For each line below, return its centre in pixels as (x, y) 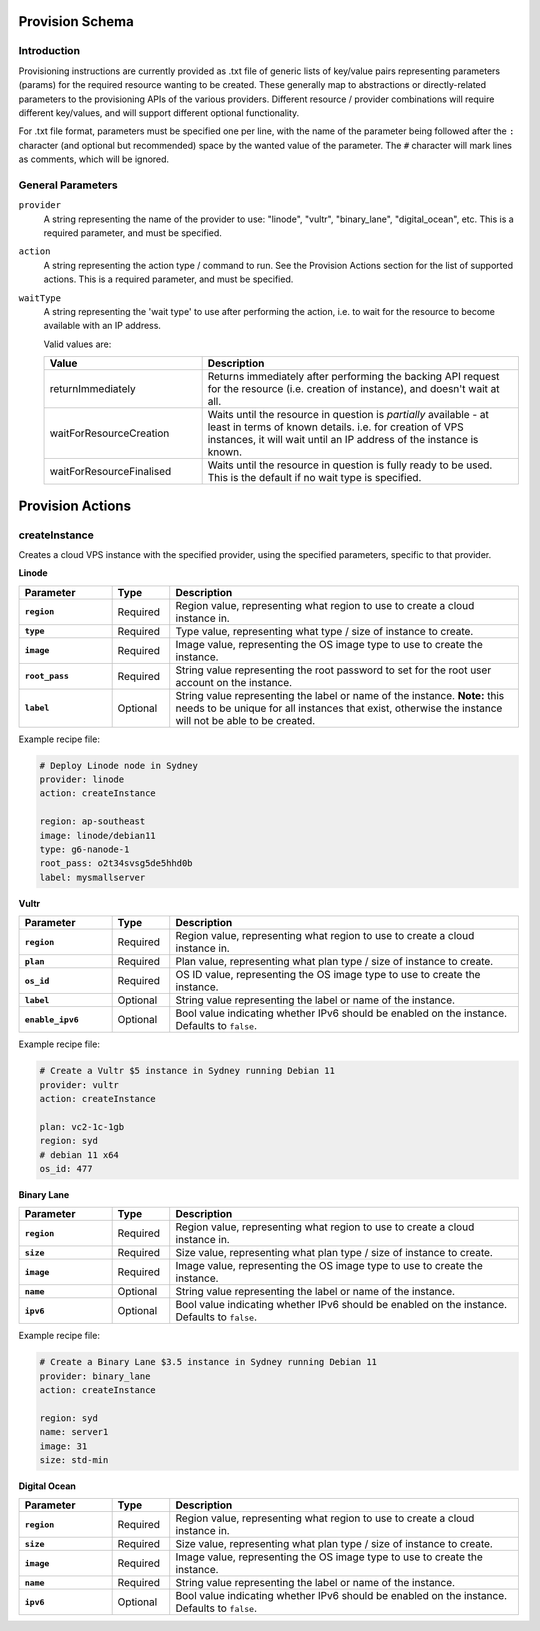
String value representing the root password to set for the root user (333, 670)
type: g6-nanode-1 (84, 849)
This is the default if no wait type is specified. (314, 478)
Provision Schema (76, 21)
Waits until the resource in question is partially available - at (348, 415)
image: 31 (63, 1446)
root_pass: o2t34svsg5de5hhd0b (116, 863)
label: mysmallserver (92, 877)
